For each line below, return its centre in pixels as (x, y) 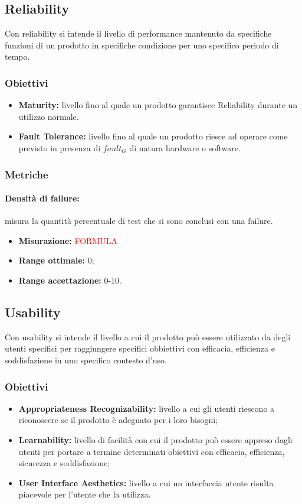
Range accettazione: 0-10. (70, 280)
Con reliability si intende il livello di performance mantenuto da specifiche (138, 33)
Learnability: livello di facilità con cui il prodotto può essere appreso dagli (155, 439)
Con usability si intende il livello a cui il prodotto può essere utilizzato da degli (148, 336)
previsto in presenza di (60, 147)
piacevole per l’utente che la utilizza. (85, 494)
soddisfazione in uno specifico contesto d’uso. (86, 360)
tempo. (17, 56)
